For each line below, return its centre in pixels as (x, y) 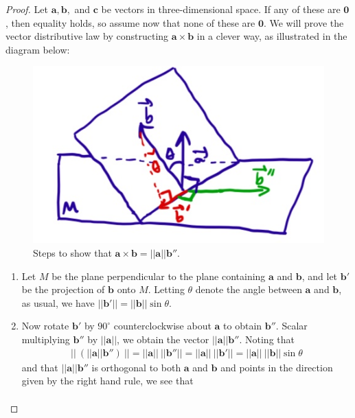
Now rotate (45, 326)
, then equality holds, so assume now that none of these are (130, 22)
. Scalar (291, 326)
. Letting (166, 289)
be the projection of (63, 289)
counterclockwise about (162, 326)
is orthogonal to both (136, 367)
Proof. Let (27, 9)
